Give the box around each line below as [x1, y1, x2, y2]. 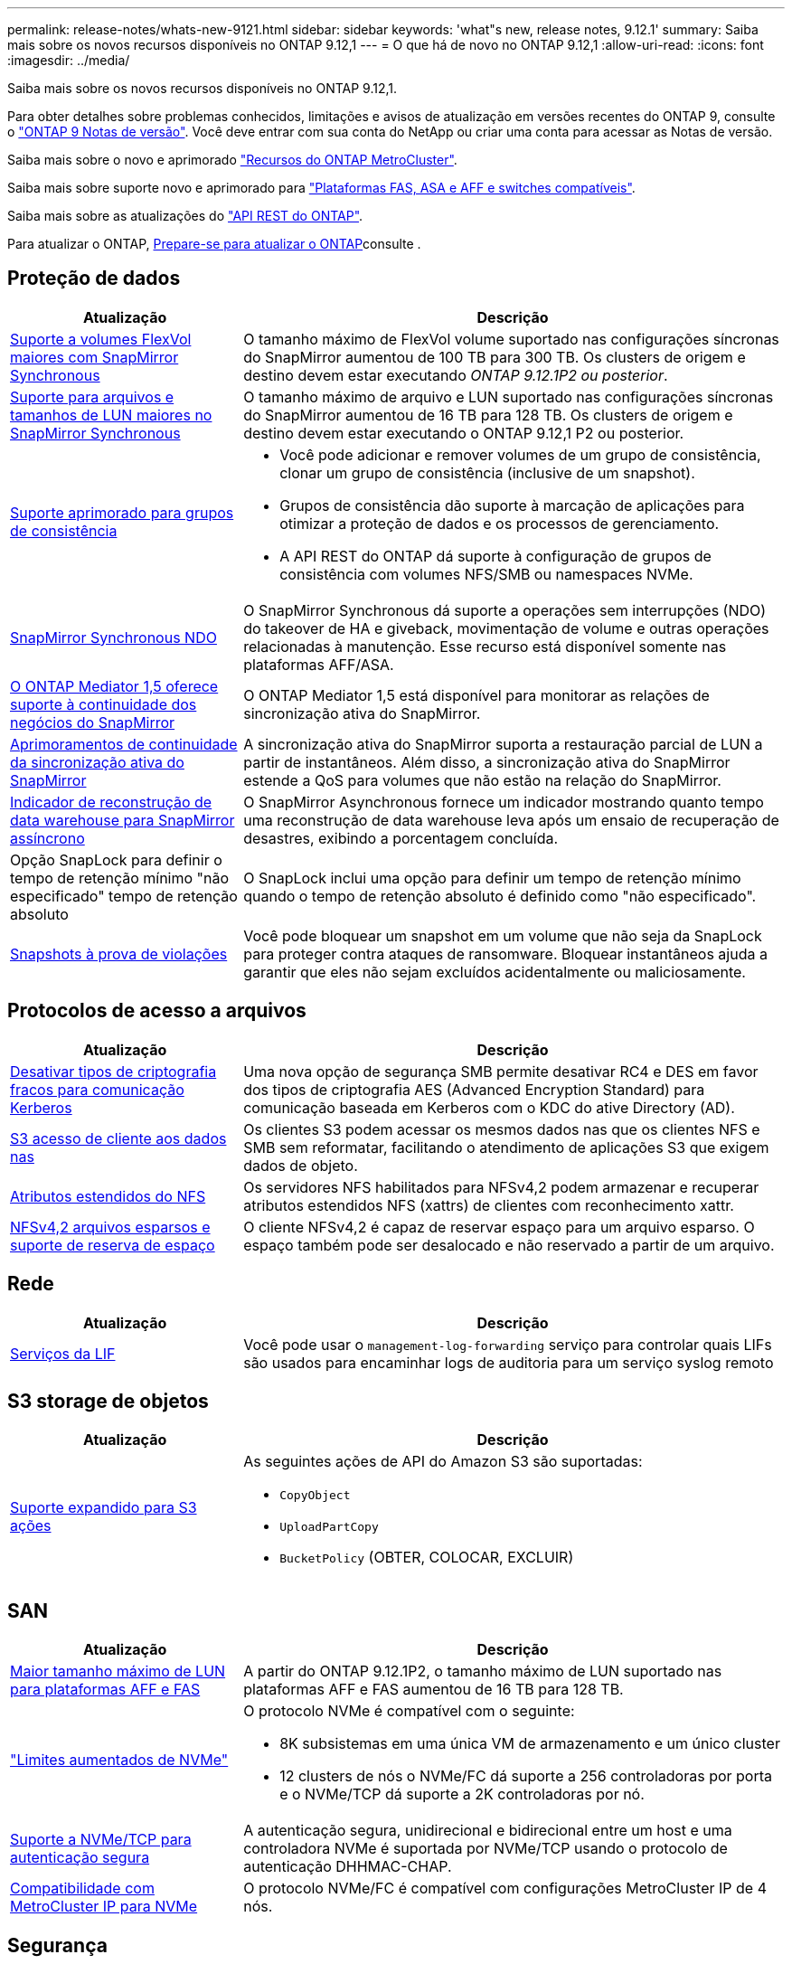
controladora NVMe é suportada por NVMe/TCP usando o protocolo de [243, 1839, 728, 1858]
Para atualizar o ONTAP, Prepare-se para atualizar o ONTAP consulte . [7, 236, 421, 251]
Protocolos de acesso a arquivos [7, 999, 306, 1023]
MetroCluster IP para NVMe [10, 1897, 198, 1916]
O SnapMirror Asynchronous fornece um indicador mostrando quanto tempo [243, 792, 764, 811]
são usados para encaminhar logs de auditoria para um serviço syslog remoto [243, 1353, 774, 1372]
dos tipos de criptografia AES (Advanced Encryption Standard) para [243, 1080, 705, 1099]
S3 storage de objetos [7, 1389, 209, 1412]
